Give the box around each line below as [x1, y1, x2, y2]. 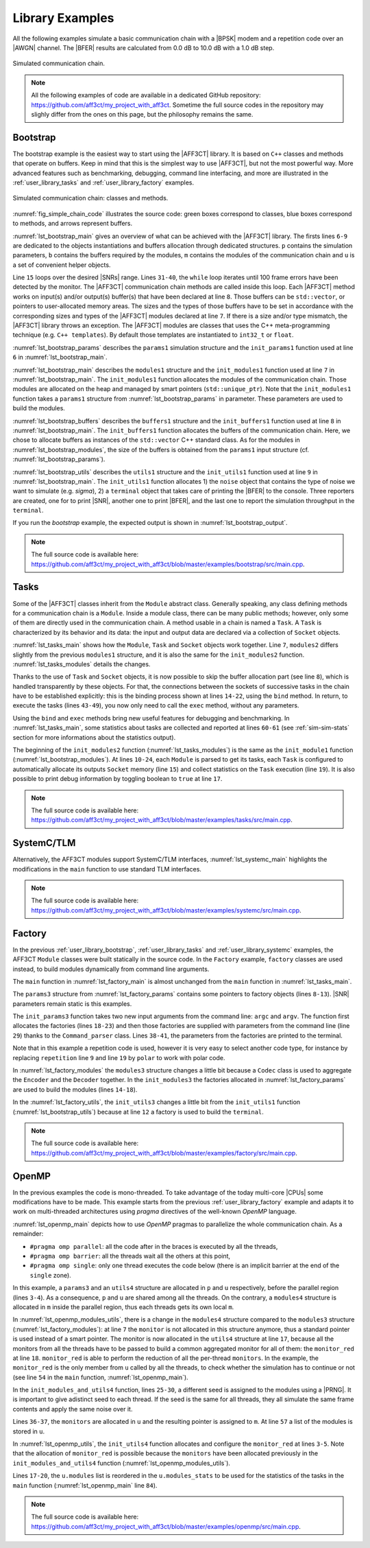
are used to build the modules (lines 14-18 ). [12, 1085, 138, 1094]
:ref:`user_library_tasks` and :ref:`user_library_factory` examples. [12, 178, 195, 187]
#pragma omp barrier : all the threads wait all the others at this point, [29, 1252, 231, 1260]
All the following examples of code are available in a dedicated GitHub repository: [31, 91, 261, 99]
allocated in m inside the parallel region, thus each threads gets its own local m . [12, 1302, 234, 1311]
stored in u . [12, 1427, 45, 1435]
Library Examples [12, 10, 114, 25]
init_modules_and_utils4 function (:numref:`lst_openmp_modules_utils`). [12, 1459, 231, 1467]
